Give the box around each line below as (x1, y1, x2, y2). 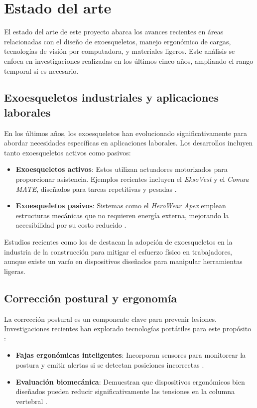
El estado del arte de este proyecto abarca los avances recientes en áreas (4, 26, 224, 37)
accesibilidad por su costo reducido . (15, 220, 127, 230)
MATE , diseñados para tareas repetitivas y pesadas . (15, 183, 177, 194)
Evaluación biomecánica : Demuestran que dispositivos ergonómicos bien (15, 376, 245, 387)
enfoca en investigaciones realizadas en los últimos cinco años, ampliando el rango (4, 55, 254, 66)
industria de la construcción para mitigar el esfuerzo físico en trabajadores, (4, 246, 233, 257)
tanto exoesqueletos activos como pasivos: (4, 147, 131, 157)
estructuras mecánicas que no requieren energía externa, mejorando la (15, 210, 229, 220)
